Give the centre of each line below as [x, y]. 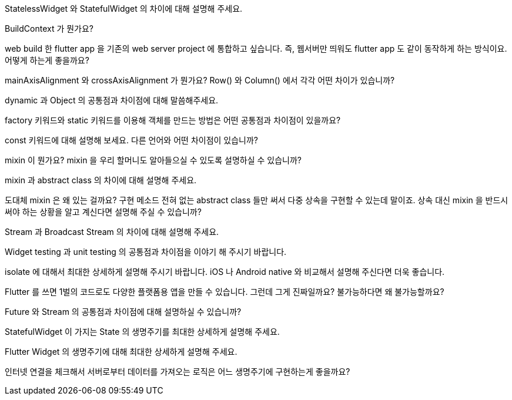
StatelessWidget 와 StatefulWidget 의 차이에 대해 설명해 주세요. [124, 9]
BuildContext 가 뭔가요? [49, 28]
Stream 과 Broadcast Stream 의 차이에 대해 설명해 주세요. [112, 232]
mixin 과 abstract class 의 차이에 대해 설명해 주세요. [101, 180]
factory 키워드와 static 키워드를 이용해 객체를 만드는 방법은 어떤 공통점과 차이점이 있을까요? [173, 120]
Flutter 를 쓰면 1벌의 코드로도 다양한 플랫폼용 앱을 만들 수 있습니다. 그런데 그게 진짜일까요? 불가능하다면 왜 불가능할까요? [225, 292]
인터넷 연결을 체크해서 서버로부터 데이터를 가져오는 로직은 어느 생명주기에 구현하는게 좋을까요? [178, 372]
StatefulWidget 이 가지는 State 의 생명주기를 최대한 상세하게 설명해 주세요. [142, 332]
